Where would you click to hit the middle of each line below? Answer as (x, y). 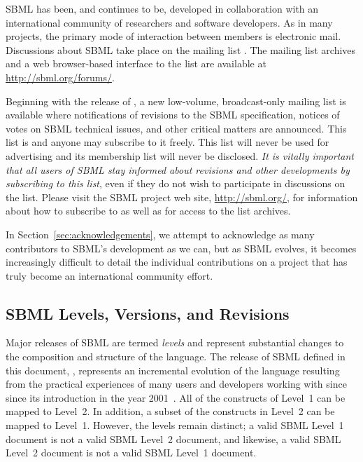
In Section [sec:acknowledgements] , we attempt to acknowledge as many (160, 234)
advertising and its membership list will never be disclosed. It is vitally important (180, 155)
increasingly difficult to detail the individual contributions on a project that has (177, 262)
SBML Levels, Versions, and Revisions (148, 313)
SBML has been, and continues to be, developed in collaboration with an (162, 8)
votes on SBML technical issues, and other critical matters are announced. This (176, 128)
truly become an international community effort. (109, 275)
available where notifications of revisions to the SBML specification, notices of (173, 115)
